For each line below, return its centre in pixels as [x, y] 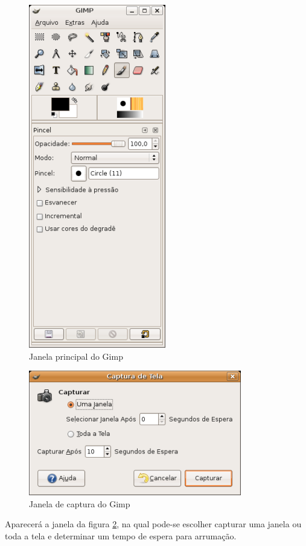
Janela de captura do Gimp [80, 503]
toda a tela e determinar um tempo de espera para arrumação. [121, 535]
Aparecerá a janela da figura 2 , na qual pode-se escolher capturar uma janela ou [153, 524]
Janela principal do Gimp [76, 356]
